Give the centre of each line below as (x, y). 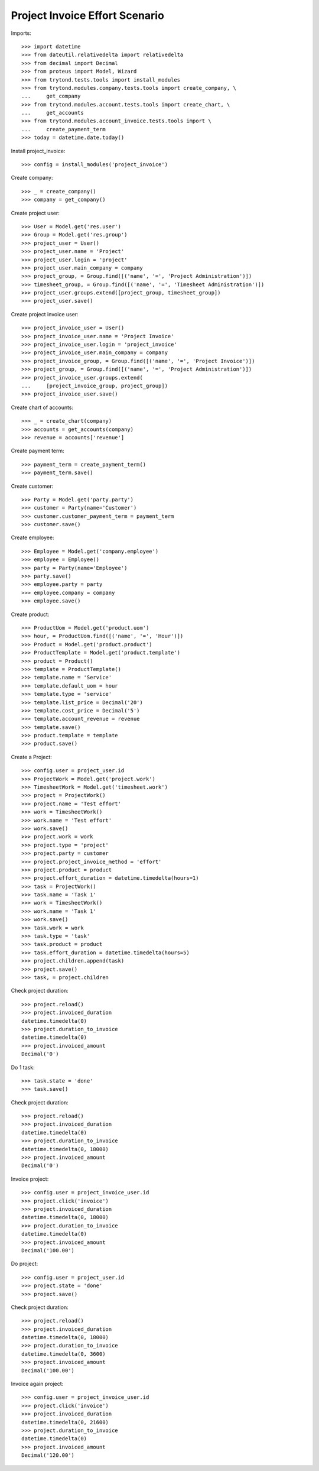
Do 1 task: (23, 1067)
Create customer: (32, 486)
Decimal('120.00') (48, 1455)
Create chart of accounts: (42, 407)
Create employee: (32, 537)
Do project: (25, 1264)
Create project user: (35, 213)
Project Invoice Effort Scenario (88, 15)
